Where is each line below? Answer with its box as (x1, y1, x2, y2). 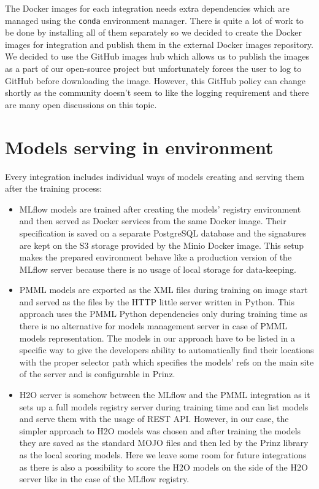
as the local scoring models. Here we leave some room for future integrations (19, 448, 307, 461)
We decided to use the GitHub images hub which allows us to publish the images (5, 50, 309, 63)
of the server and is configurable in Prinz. (19, 367, 175, 380)
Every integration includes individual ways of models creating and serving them (5, 170, 304, 182)
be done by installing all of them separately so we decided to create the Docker (5, 26, 302, 39)
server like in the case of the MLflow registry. (19, 472, 190, 485)
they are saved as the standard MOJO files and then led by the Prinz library (19, 436, 309, 449)
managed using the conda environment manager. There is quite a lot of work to (5, 14, 304, 26)
